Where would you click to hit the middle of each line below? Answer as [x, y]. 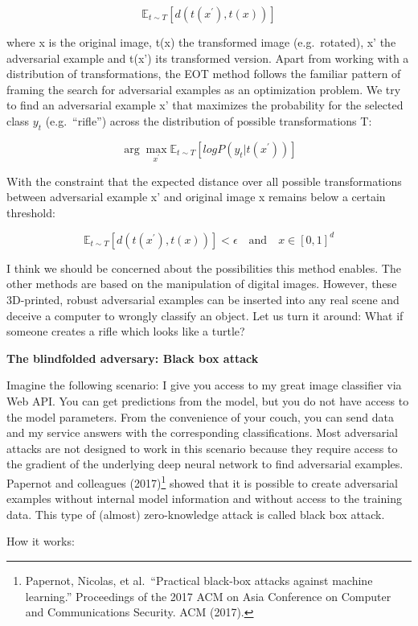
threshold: [31, 212]
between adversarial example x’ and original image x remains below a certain [196, 197]
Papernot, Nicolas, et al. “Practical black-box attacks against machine [199, 580]
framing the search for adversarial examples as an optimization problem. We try [204, 89]
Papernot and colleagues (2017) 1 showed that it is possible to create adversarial [202, 481]
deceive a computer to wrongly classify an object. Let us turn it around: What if [205, 315]
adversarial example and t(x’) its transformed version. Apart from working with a [208, 58]
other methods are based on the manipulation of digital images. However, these [202, 284]
